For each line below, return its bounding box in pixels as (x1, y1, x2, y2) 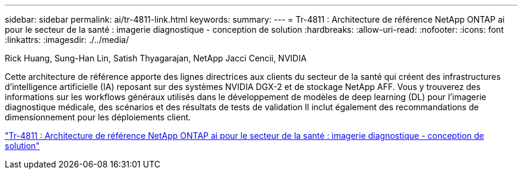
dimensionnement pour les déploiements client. (5, 112, 191, 122)
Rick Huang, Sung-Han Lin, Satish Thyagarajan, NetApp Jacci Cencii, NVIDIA (5, 53, 307, 63)
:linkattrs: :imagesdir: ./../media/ (5, 35, 129, 45)
